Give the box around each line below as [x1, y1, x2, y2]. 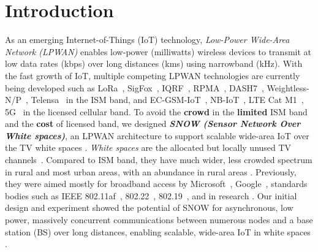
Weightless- [267, 81, 309, 94]
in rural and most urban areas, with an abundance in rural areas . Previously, [5, 165, 297, 178]
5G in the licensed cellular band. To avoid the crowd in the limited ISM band [5, 105, 308, 118]
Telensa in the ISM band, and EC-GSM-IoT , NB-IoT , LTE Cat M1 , [31, 93, 304, 106]
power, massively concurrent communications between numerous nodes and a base [5, 213, 313, 226]
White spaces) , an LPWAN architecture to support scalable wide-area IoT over [5, 129, 309, 142]
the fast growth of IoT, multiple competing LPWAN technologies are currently [5, 69, 300, 82]
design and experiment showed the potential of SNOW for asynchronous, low [5, 201, 293, 214]
